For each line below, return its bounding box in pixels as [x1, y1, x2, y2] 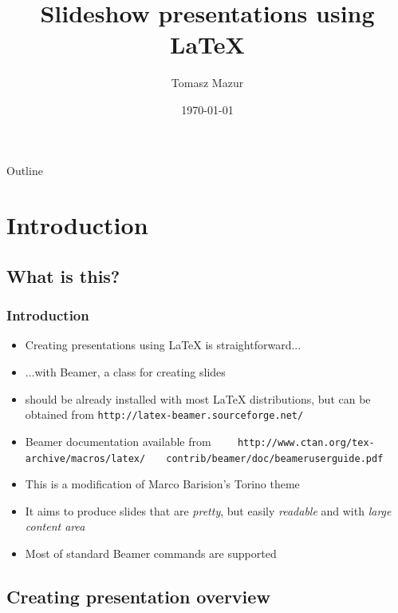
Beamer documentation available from [25, 432, 211, 449]
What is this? [6, 263, 120, 288]
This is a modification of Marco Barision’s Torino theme [25, 476, 300, 492]
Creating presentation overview [6, 583, 270, 608]
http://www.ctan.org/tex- [237, 436, 375, 448]
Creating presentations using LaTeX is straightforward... [25, 336, 301, 353]
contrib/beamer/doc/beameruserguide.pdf [166, 452, 384, 464]
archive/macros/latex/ [25, 452, 146, 464]
